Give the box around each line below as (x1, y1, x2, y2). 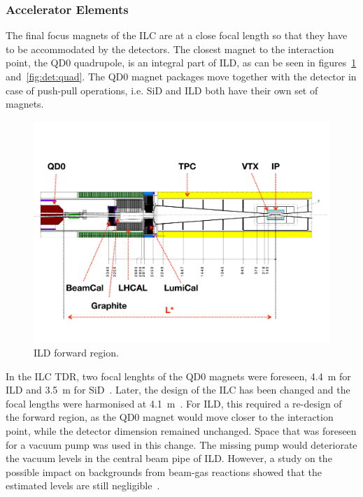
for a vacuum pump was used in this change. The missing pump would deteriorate (6, 437, 357, 452)
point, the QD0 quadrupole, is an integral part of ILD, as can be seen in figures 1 (6, 55, 357, 70)
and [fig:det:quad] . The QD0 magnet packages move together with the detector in (6, 69, 357, 83)
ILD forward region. (34, 345, 119, 359)
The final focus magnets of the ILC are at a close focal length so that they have (6, 28, 348, 43)
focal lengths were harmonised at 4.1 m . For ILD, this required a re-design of (6, 396, 342, 410)
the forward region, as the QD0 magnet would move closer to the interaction (6, 410, 334, 424)
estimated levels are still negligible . (6, 478, 160, 493)
